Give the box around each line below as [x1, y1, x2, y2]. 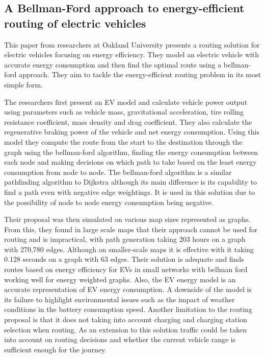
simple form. [4, 79, 43, 89]
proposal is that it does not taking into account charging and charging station [4, 314, 247, 325]
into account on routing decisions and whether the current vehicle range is [4, 334, 236, 345]
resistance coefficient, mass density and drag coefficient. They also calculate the [4, 116, 252, 127]
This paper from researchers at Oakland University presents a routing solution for [4, 39, 260, 50]
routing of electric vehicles [4, 15, 146, 31]
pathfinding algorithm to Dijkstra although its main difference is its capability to [4, 176, 257, 187]
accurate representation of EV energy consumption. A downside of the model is [4, 284, 252, 295]
